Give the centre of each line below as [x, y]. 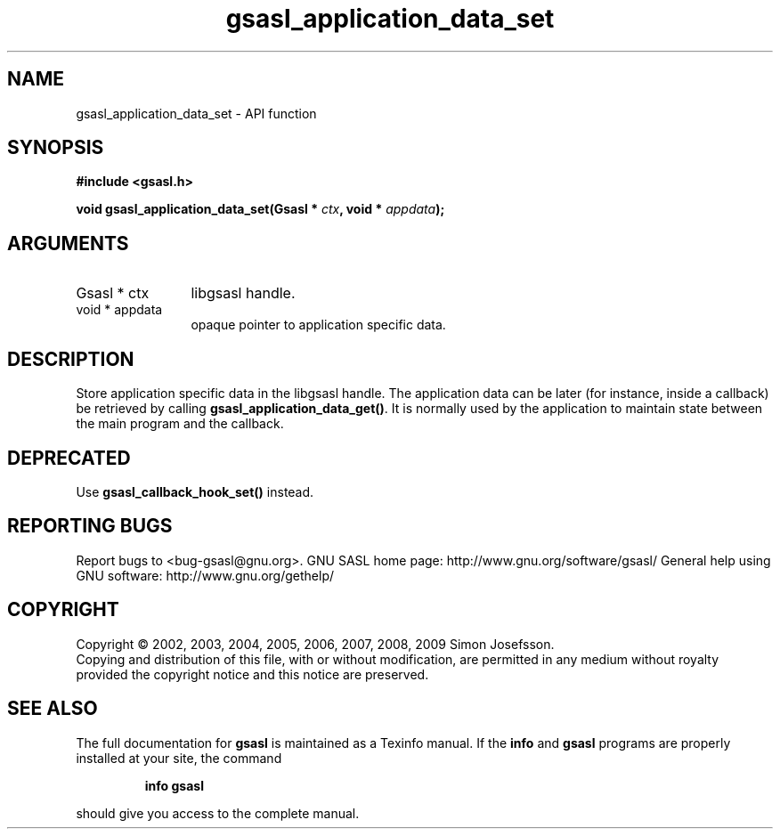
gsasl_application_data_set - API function [196, 113]
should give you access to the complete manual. [218, 813]
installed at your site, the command [179, 758]
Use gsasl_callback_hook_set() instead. [195, 491]
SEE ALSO [53, 709]
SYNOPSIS [56, 148]
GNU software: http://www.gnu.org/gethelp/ [205, 575]
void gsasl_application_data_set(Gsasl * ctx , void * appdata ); [260, 209]
